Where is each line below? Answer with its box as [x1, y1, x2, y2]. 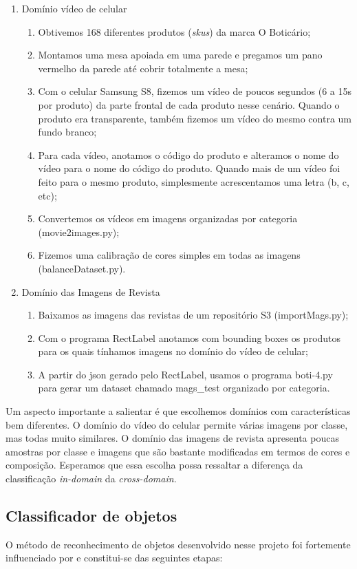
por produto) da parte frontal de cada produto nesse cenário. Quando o [38, 97, 340, 111]
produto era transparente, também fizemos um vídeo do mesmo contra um [38, 111, 351, 125]
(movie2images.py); [38, 224, 120, 239]
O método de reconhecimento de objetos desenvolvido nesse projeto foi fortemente [6, 537, 351, 551]
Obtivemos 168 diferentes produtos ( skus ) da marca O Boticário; [38, 24, 311, 39]
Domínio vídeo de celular [21, 1, 127, 15]
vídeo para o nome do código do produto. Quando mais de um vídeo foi [38, 161, 340, 175]
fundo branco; [38, 125, 97, 139]
